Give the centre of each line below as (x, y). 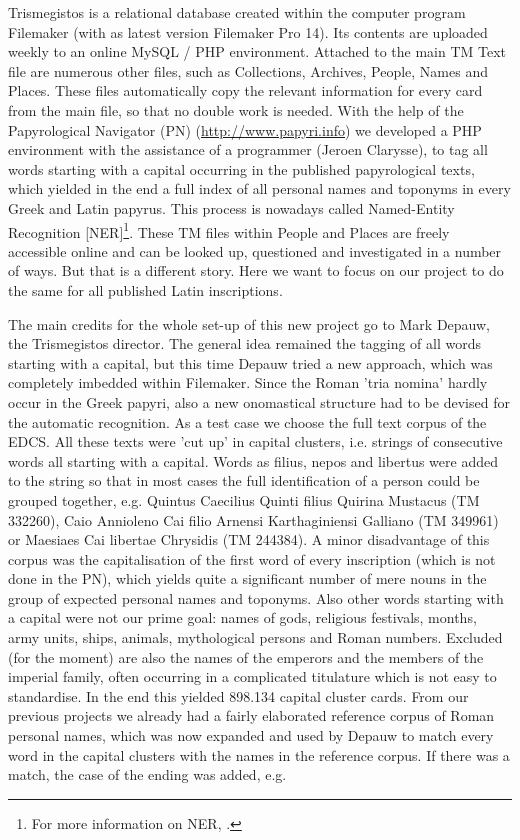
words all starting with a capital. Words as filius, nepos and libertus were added (253, 460)
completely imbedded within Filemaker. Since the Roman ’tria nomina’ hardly (248, 382)
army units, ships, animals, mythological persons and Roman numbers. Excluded (255, 637)
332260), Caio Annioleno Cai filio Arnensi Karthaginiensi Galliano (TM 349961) (253, 519)
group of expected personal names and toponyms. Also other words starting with (256, 597)
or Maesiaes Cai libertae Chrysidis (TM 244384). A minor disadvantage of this (249, 539)
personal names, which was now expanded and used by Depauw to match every (251, 735)
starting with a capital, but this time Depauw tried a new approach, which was (250, 362)
